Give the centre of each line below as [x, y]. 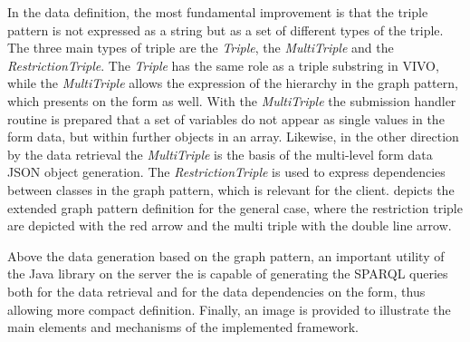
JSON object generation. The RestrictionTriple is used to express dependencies [226, 172]
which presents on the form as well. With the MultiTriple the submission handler [232, 100]
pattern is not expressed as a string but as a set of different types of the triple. [225, 29]
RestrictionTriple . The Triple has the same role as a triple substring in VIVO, [223, 65]
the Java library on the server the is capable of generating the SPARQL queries [228, 274]
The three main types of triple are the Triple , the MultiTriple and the [201, 48]
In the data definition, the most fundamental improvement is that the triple [218, 12]
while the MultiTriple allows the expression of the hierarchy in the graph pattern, [233, 83]
